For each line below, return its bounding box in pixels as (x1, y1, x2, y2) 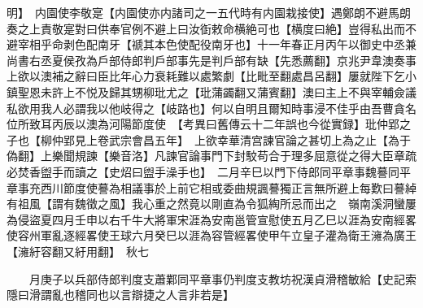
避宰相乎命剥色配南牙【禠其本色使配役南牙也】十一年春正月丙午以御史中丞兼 (7, 36, 416, 53)
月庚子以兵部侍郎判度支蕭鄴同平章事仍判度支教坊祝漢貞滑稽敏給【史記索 (28, 270, 416, 287)
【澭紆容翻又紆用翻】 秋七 (7, 242, 149, 259)
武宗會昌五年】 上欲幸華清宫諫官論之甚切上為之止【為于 (108, 131, 411, 148)
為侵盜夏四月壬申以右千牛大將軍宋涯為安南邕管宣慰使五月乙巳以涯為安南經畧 (7, 210, 416, 228)
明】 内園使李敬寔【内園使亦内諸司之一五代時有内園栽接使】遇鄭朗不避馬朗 (7, 4, 411, 20)
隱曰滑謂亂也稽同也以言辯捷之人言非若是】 (7, 286, 234, 303)
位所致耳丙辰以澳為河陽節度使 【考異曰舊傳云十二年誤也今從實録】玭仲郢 (7, 115, 399, 132)
